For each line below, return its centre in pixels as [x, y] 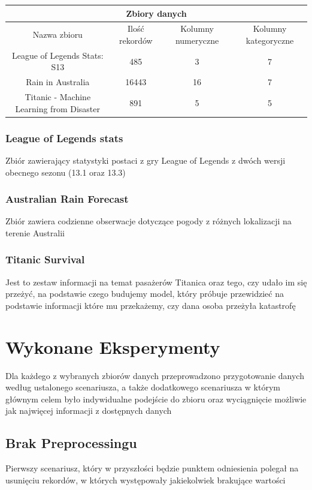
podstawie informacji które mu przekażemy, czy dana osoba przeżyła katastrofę [151, 305]
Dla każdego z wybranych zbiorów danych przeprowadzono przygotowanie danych [155, 375]
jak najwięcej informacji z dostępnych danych [89, 411]
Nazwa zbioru [57, 34]
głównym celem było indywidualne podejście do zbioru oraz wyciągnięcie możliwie [156, 399]
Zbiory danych [156, 13]
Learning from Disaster [57, 108]
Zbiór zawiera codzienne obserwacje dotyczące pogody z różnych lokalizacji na [149, 221]
